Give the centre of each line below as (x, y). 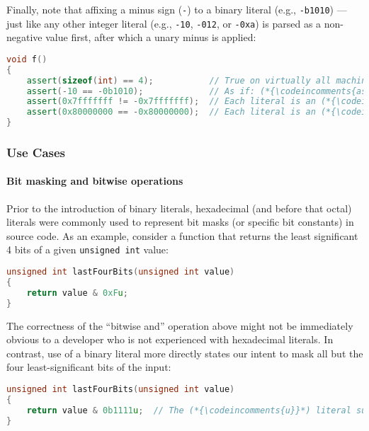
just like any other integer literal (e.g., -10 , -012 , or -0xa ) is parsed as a (164, 23)
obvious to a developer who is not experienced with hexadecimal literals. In (170, 339)
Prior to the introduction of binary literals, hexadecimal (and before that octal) (179, 208)
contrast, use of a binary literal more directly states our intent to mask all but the (185, 353)
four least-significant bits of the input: (89, 367)
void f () (27, 59)
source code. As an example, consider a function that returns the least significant (182, 235)
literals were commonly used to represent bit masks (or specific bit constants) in (180, 222)
